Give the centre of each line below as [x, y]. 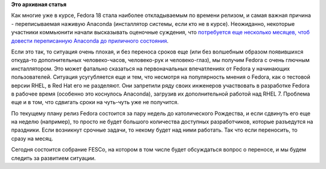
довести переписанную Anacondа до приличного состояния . [90, 41]
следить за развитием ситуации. [53, 158]
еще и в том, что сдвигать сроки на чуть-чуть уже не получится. [95, 102]
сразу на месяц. [32, 138]
